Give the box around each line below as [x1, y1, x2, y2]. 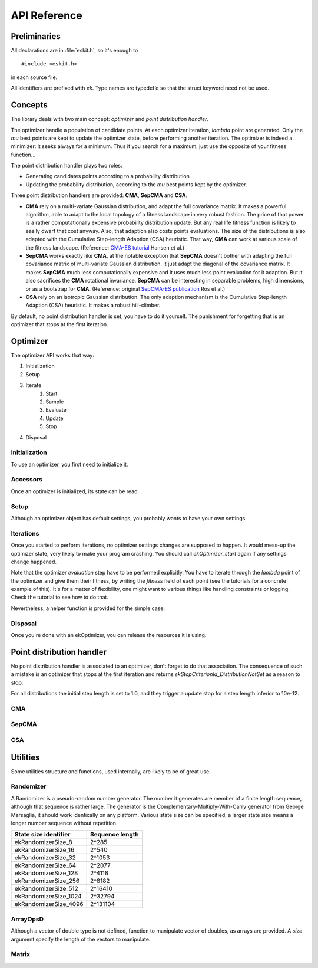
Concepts [11, 100, 48, 110]
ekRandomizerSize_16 [14, 846, 75, 854]
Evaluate [45, 406, 67, 414]
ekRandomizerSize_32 [14, 854, 77, 862]
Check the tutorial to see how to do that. [11, 593, 109, 601]
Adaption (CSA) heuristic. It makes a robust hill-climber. [25, 301, 161, 309]
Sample [45, 398, 64, 405]
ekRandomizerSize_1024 [14, 892, 82, 901]
